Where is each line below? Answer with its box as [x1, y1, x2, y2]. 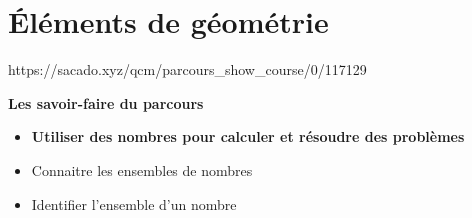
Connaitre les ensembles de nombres [31, 159, 253, 180]
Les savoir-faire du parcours [8, 92, 204, 113]
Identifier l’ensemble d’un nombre [31, 193, 237, 214]
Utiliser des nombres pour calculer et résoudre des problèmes [31, 126, 465, 147]
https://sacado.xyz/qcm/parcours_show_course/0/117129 [8, 59, 367, 80]
